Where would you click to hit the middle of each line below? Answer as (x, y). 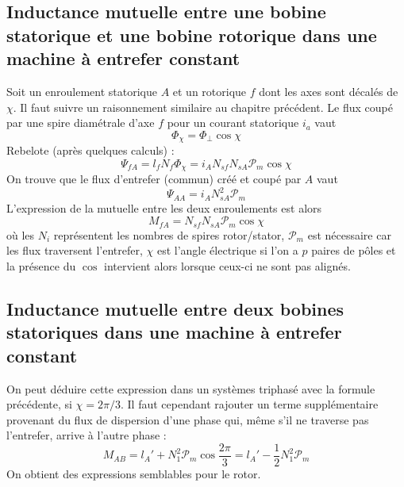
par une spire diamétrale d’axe (81, 123)
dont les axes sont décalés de (329, 91)
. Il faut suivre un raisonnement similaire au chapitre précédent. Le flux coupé (203, 107)
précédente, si (39, 404)
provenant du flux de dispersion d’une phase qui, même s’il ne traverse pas (188, 419)
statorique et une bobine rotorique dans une (192, 35)
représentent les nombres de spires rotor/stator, (169, 234)
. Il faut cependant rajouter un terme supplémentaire (250, 404)
